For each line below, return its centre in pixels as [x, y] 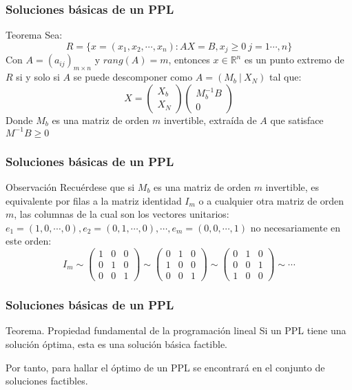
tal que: [286, 77]
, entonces [189, 60]
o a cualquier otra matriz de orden [271, 200]
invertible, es [292, 186]
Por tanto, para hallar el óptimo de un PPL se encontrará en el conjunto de [165, 367]
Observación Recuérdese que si [70, 186]
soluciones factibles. [47, 381]
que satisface [297, 120]
